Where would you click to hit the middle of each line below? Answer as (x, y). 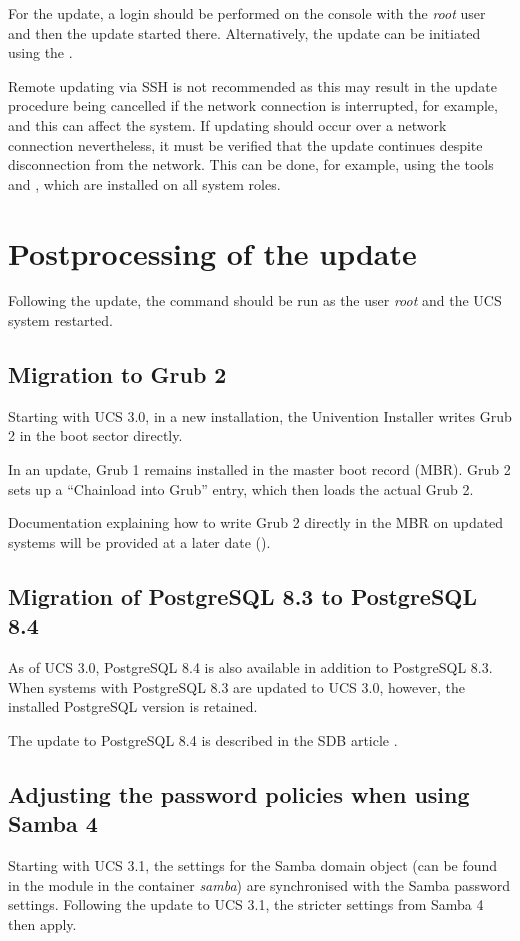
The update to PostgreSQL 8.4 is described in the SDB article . (203, 739)
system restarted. (60, 320)
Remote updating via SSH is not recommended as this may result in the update (253, 85)
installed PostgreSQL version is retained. (133, 706)
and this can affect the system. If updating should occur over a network (227, 124)
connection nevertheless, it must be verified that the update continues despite (245, 144)
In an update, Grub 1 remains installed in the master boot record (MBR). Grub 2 (259, 469)
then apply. (42, 923)
